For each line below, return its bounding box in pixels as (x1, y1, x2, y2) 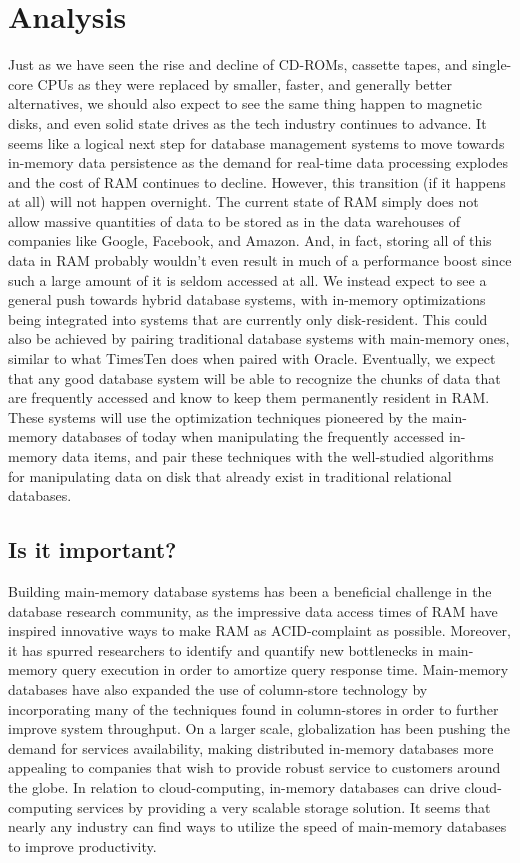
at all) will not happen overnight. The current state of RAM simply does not (8, 191, 479, 212)
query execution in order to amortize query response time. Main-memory (62, 659, 509, 680)
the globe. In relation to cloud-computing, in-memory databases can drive (8, 776, 460, 797)
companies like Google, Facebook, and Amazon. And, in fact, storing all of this (8, 230, 492, 251)
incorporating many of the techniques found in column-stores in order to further (8, 698, 499, 719)
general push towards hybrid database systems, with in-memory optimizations (8, 289, 486, 310)
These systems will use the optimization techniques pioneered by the (8, 406, 428, 427)
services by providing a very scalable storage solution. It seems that (77, 796, 491, 817)
